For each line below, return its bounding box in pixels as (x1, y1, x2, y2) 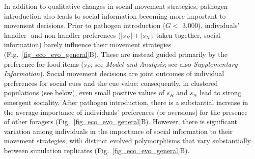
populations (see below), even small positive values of (4, 87, 165, 98)
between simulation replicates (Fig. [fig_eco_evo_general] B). (4, 145, 190, 155)
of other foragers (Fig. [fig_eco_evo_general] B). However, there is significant (4, 116, 237, 127)
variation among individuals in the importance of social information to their (4, 126, 233, 136)
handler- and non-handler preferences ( (4, 29, 121, 40)
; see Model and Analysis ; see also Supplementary (90, 58, 238, 69)
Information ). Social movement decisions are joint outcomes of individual (4, 68, 224, 79)
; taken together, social (152, 29, 221, 40)
